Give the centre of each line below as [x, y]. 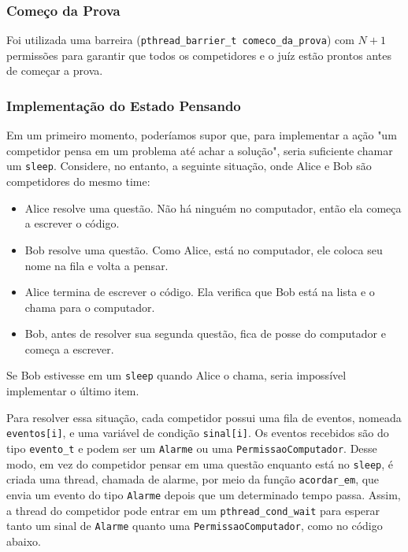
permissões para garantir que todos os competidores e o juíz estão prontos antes [199, 55]
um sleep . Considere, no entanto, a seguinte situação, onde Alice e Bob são [189, 166]
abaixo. [24, 541]
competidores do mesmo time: [78, 182]
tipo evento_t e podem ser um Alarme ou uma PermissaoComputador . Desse [192, 448]
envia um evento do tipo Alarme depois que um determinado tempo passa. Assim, [204, 494]
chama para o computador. [90, 307]
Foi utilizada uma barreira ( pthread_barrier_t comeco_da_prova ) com [180, 40]
